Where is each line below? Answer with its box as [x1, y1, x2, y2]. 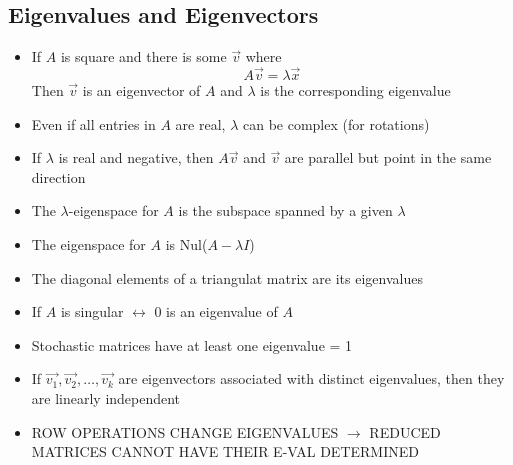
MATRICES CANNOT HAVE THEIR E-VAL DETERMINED [31, 441, 419, 462]
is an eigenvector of [82, 80, 201, 101]
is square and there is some [60, 46, 227, 67]
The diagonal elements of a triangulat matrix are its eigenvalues [31, 267, 423, 288]
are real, [175, 113, 226, 134]
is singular [60, 301, 124, 322]
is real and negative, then [58, 147, 214, 168]
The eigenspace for [31, 233, 146, 254]
